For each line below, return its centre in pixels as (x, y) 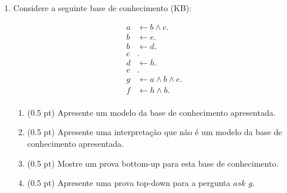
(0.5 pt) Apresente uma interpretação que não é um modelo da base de (155, 132)
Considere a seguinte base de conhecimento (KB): (102, 8)
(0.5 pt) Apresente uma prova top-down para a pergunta (129, 183)
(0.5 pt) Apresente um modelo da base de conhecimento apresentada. (151, 112)
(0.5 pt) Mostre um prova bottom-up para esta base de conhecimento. (153, 163)
